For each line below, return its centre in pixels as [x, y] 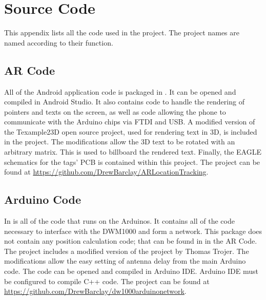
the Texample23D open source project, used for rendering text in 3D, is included [131, 131]
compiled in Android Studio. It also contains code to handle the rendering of [124, 102]
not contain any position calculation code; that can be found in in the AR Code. [131, 241]
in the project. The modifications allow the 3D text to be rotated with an [120, 142]
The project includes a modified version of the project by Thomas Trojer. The [127, 251]
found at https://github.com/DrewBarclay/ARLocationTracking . [106, 172]
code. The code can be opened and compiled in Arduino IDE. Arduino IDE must [131, 271]
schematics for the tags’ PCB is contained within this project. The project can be [132, 162]
